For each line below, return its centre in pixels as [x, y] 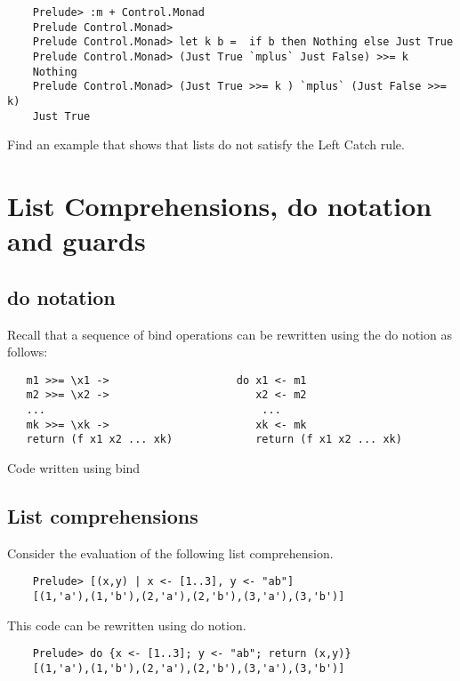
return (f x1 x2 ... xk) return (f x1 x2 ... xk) [214, 440]
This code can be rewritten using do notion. [127, 625]
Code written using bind [74, 468]
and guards [77, 240]
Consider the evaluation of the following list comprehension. [170, 553]
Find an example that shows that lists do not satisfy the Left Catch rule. [206, 144]
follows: [28, 352]
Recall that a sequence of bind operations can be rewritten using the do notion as [230, 334]
